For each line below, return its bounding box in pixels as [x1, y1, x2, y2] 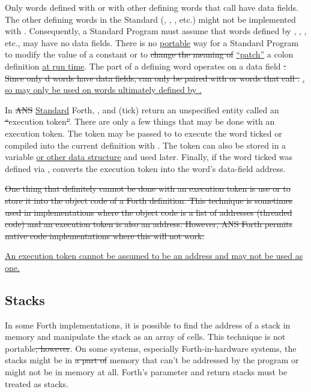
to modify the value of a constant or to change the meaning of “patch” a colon [5, 48, 294, 61]
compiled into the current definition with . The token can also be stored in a [5, 138, 286, 151]
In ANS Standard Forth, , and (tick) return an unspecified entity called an [5, 103, 279, 116]
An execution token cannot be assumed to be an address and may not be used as [5, 249, 303, 262]
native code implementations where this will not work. [5, 229, 205, 242]
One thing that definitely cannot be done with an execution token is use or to [5, 182, 291, 195]
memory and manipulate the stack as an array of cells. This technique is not [5, 330, 286, 343]
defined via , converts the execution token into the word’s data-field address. [5, 162, 286, 174]
